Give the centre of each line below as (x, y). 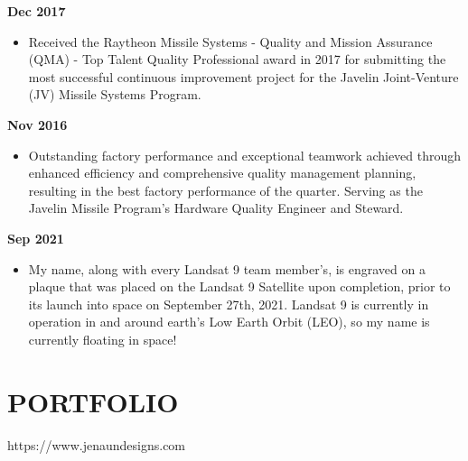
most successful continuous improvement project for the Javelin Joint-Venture (243, 76)
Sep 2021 (36, 238)
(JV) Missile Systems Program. (115, 94)
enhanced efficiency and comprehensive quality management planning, (222, 173)
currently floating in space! (103, 339)
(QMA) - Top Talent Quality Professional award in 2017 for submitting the (237, 59)
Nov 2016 (37, 124)
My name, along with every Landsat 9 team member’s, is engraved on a (227, 268)
